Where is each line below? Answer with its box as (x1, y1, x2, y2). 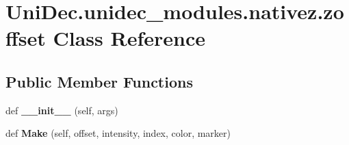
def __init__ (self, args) (5, 103, 118, 117)
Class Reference (53, 24, 205, 52)
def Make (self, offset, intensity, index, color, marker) (5, 126, 231, 140)
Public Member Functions (5, 70, 193, 92)
